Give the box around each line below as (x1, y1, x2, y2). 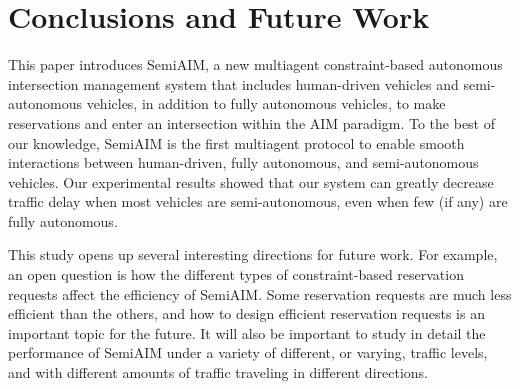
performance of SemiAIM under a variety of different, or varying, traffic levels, (8, 342, 488, 363)
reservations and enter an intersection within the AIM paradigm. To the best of (8, 112, 496, 133)
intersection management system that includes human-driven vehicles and (8, 73, 459, 94)
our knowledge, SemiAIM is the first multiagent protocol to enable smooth (8, 132, 465, 153)
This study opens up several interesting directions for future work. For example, (8, 244, 498, 265)
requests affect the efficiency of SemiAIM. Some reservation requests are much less (8, 283, 512, 304)
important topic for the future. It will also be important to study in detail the (8, 322, 486, 343)
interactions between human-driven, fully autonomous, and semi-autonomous (8, 152, 479, 173)
